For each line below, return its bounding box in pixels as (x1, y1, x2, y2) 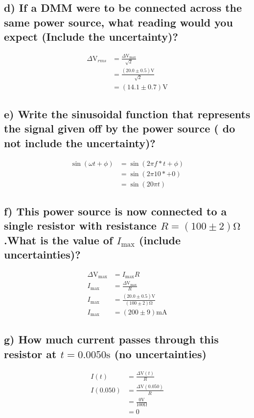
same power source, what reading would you (4, 14, 233, 29)
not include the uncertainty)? (4, 135, 156, 150)
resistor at (4, 346, 57, 361)
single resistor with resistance (4, 218, 157, 233)
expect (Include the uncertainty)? (4, 29, 178, 44)
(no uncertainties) (114, 346, 207, 361)
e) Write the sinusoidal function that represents (4, 106, 251, 121)
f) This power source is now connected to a (4, 203, 227, 218)
